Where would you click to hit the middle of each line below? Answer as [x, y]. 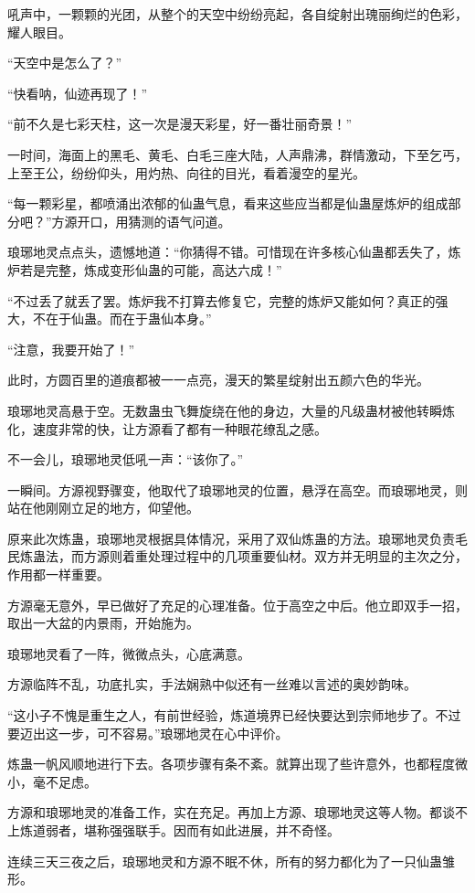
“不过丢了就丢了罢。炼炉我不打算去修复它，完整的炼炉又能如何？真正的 [222, 300]
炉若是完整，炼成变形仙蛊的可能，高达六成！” [145, 269]
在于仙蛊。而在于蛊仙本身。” [128, 319]
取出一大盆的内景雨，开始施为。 [103, 623]
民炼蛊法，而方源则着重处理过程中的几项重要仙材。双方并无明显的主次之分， [237, 556]
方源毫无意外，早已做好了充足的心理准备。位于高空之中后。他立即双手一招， [237, 605]
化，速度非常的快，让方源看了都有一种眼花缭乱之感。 [167, 428]
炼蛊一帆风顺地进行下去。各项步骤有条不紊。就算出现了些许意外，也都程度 [231, 764]
